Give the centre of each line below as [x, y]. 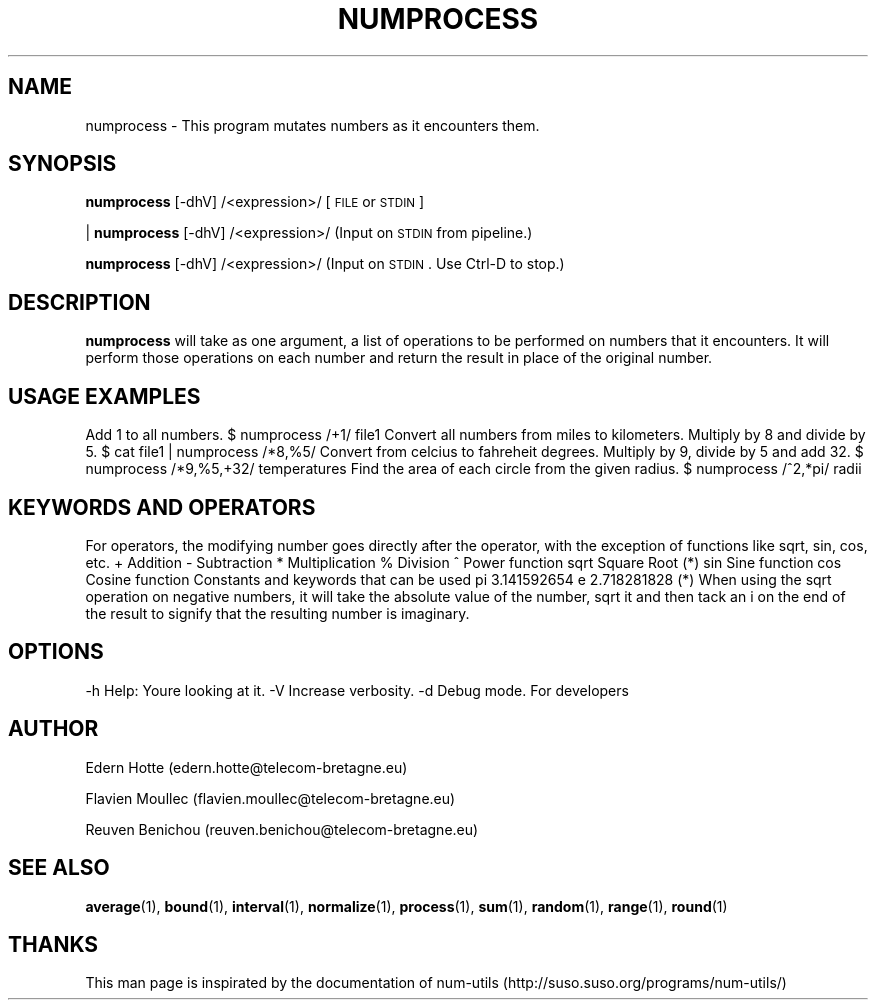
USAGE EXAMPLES [104, 396]
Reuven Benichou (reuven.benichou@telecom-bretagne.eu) [282, 829]
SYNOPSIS [62, 164]
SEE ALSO [59, 868]
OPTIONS [56, 652]
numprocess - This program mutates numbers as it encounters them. [312, 125]
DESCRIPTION [79, 302]
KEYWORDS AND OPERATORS [162, 507]
